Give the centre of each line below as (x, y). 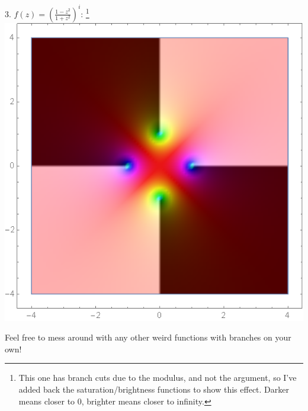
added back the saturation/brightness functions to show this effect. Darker (154, 389)
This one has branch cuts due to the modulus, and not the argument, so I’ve (158, 378)
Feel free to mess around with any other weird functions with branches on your (148, 337)
